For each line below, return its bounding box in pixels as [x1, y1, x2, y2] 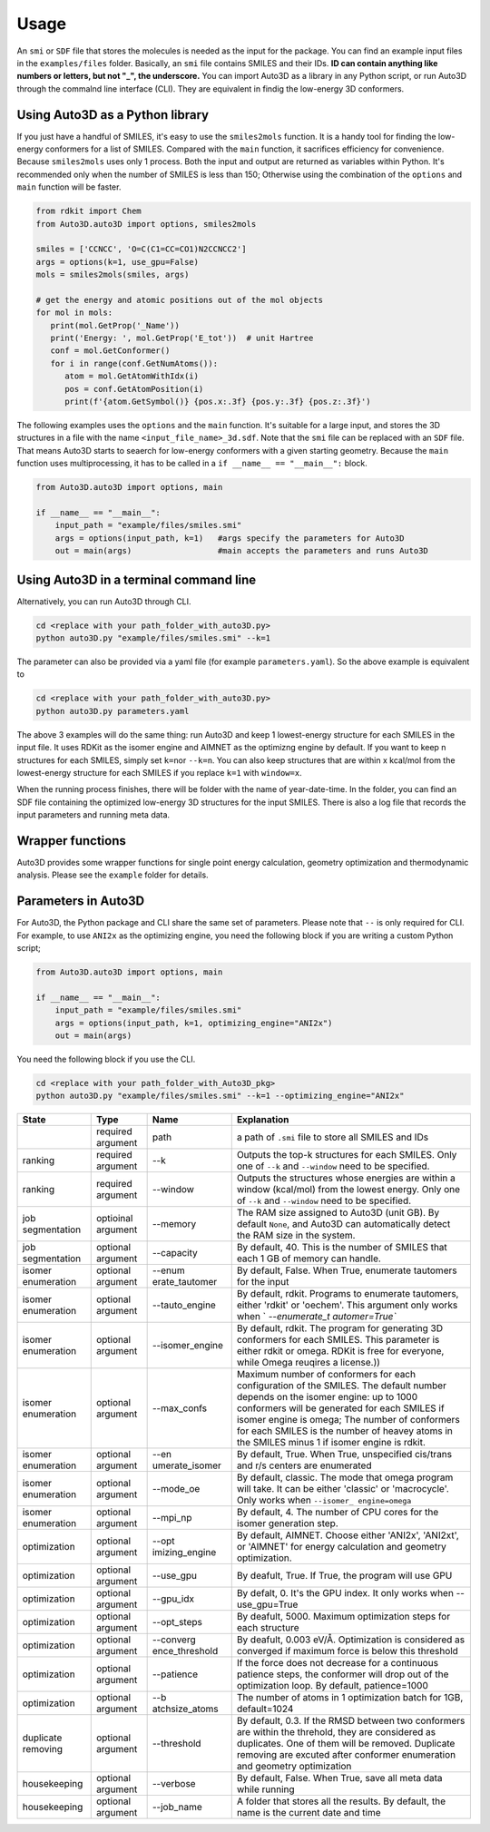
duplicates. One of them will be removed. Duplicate [236, 1738, 456, 1750]
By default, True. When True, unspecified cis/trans [236, 1448, 453, 1461]
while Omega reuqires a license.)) [236, 1357, 381, 1369]
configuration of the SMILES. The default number [236, 1379, 446, 1392]
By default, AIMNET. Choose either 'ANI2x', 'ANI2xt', [236, 1529, 460, 1542]
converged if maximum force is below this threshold [236, 1645, 458, 1658]
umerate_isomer [152, 1459, 222, 1472]
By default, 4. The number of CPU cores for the [236, 1506, 439, 1519]
